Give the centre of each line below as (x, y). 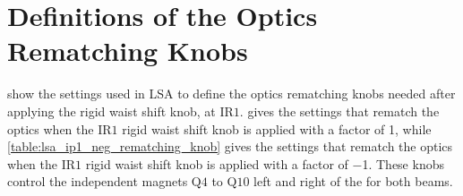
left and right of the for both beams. (353, 181)
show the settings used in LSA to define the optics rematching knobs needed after (231, 94)
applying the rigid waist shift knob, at (111, 111)
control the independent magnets (98, 181)
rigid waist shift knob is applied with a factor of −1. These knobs (265, 163)
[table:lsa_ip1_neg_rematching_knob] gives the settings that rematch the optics (230, 146)
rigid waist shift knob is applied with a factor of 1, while (277, 128)
